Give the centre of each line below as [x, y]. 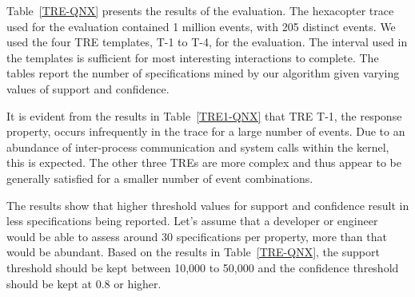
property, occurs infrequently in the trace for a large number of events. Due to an [206, 131]
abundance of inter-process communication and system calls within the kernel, [198, 147]
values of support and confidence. [88, 88]
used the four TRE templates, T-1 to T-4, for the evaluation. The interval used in [207, 42]
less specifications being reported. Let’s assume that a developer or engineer [192, 221]
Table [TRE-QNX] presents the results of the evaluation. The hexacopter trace [200, 10]
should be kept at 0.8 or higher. [84, 283]
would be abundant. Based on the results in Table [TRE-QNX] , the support [193, 252]
